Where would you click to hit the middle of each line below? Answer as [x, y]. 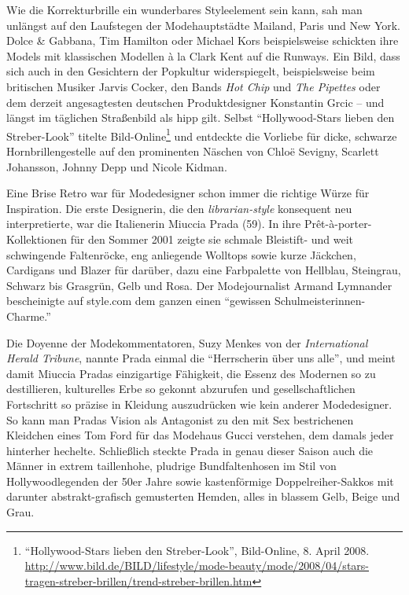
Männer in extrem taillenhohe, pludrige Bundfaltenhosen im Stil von [171, 466]
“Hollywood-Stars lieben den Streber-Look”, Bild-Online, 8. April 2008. [197, 550]
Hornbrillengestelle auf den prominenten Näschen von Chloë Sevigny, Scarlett [193, 151]
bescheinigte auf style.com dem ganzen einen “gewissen [139, 301]
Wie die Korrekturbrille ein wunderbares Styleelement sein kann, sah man [184, 9]
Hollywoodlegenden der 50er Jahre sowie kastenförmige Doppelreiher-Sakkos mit [200, 481]
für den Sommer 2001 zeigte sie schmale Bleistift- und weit [212, 239]
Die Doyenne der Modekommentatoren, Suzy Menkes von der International [187, 342]
